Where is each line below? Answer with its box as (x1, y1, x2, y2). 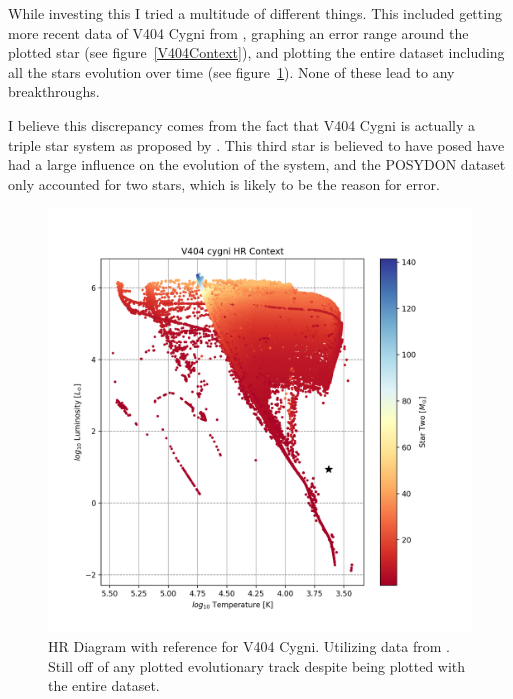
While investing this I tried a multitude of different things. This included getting (8, 3, 502, 23)
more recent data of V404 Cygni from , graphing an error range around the (8, 22, 469, 43)
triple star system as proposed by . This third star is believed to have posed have (8, 134, 505, 155)
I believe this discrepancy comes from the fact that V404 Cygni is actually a (8, 114, 476, 135)
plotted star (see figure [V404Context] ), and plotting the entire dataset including (8, 42, 505, 63)
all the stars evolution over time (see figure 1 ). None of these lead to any (8, 61, 455, 82)
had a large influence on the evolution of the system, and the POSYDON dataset (8, 154, 506, 175)
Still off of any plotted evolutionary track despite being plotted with (48, 655, 466, 676)
